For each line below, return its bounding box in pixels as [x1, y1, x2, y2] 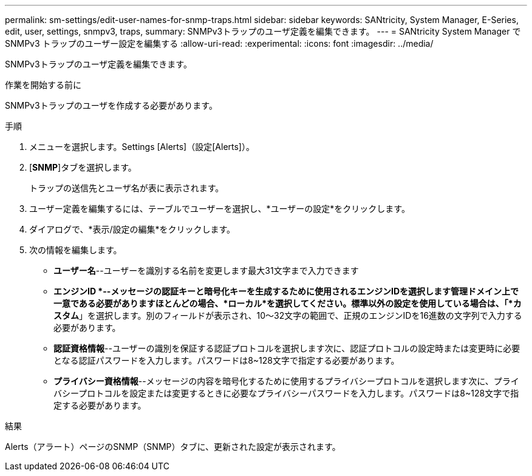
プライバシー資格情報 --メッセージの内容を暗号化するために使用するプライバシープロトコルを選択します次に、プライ [53, 376, 519, 386]
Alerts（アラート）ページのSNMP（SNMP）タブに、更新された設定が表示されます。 [5, 441, 341, 452]
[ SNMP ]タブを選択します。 [29, 162, 137, 172]
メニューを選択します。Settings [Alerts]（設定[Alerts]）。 [29, 141, 254, 152]
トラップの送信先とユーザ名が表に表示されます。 [29, 183, 224, 193]
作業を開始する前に [5, 80, 81, 90]
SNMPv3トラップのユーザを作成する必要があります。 [5, 100, 217, 110]
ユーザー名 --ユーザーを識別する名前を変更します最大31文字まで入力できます [53, 265, 359, 276]
